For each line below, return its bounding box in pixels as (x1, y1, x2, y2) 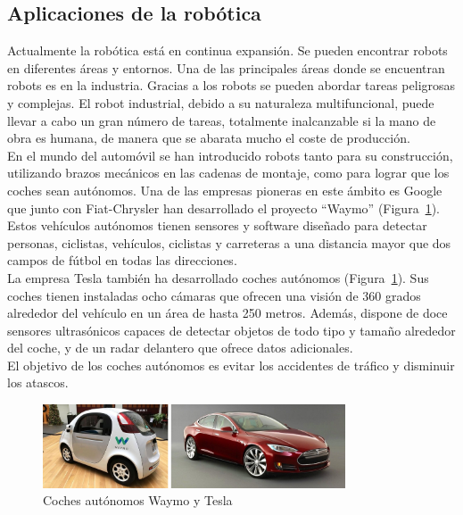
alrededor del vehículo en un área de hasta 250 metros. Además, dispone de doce (7, 303, 448, 322)
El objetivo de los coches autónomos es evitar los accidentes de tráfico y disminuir (7, 355, 455, 374)
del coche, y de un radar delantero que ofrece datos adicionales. (7, 338, 353, 357)
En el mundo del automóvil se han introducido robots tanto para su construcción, (7, 145, 453, 164)
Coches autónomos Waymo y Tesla (43, 491, 233, 510)
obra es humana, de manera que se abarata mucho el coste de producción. (7, 129, 410, 147)
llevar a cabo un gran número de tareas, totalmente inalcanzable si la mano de (7, 111, 436, 129)
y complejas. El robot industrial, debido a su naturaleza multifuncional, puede (7, 93, 434, 112)
